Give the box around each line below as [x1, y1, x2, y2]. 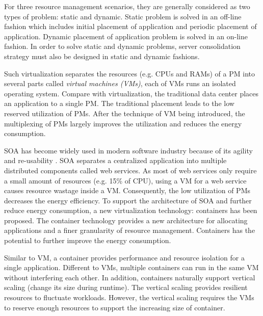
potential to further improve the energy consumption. [4, 235, 171, 246]
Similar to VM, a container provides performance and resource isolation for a [4, 252, 245, 262]
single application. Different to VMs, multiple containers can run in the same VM [4, 262, 259, 273]
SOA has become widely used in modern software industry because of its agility [4, 145, 253, 155]
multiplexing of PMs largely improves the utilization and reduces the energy [4, 118, 242, 128]
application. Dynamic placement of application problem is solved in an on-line [4, 31, 248, 41]
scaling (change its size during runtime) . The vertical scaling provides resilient [4, 282, 248, 293]
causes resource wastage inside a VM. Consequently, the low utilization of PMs [4, 185, 250, 196]
